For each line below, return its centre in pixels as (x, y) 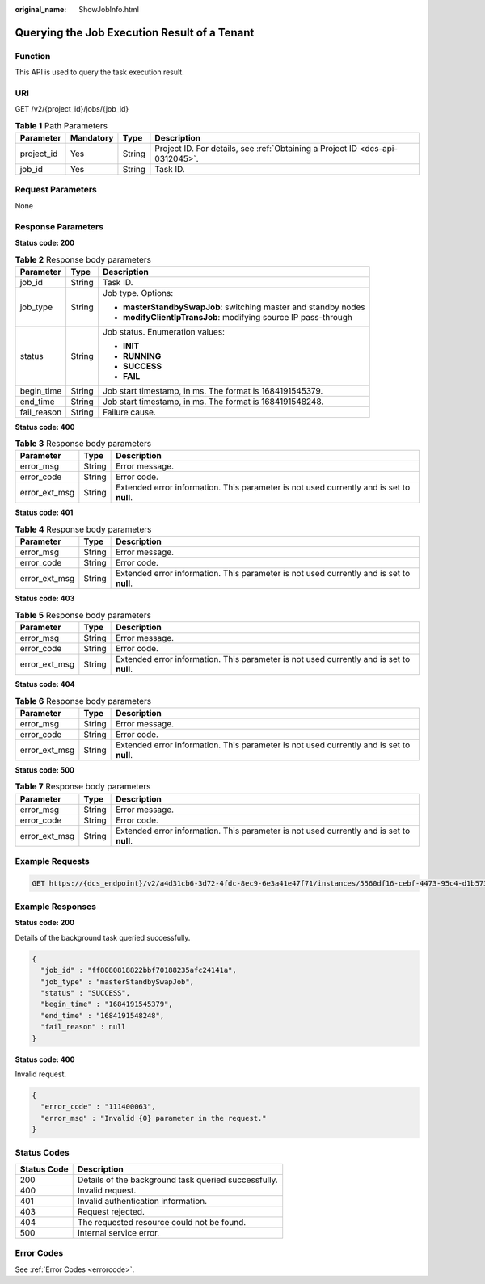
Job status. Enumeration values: (164, 331)
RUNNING (142, 356)
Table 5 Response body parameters (83, 615)
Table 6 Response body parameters (83, 701)
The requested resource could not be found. (162, 1222)
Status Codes (42, 1153)
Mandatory (92, 138)
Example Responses (56, 907)
